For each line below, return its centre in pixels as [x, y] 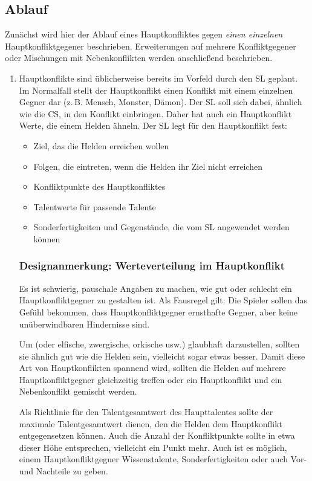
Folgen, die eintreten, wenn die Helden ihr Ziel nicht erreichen [148, 166]
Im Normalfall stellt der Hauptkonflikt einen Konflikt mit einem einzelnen [156, 90]
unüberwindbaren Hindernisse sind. [84, 324]
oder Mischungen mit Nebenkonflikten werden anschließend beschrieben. [139, 58]
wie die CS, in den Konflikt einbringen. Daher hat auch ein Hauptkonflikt [155, 113]
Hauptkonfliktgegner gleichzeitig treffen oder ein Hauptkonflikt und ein [151, 379]
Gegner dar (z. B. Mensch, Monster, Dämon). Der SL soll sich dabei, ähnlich [161, 102]
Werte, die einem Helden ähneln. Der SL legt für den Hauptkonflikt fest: [153, 125]
